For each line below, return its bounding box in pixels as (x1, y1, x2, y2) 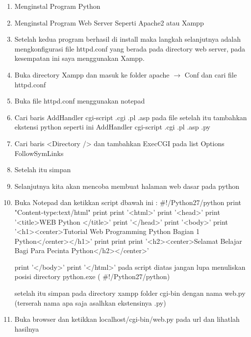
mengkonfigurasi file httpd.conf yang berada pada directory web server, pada (14, 43, 246, 53)
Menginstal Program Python (14, 1, 100, 11)
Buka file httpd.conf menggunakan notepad (14, 96, 145, 106)
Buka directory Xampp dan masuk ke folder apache (14, 69, 170, 79)
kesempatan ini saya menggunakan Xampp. (14, 53, 145, 63)
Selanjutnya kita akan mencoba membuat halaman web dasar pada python (14, 181, 240, 191)
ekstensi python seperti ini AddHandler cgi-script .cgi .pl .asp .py (14, 122, 210, 132)
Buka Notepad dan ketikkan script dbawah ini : (14, 197, 158, 207)
